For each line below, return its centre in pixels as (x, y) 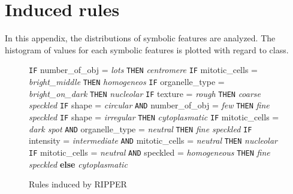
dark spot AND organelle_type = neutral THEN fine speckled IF (141, 128)
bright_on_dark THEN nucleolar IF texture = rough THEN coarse (145, 93)
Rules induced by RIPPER (78, 184)
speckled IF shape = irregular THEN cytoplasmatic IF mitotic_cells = (154, 116)
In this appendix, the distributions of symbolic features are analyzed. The (140, 38)
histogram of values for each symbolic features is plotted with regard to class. (147, 49)
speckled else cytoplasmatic (78, 164)
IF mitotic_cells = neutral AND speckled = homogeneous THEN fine (149, 152)
